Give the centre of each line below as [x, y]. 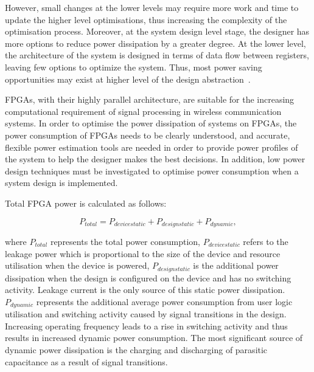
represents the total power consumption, [125, 241]
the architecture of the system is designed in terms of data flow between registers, [157, 55]
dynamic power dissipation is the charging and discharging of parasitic [136, 350]
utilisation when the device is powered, [77, 265]
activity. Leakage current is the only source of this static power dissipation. [145, 290]
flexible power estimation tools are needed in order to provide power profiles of [152, 147]
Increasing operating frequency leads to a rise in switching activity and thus [146, 325]
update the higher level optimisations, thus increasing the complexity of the [146, 19]
